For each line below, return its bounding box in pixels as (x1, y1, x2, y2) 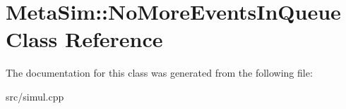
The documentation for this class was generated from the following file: (6, 65, 313, 80)
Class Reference (6, 25, 163, 53)
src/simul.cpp (6, 89, 64, 103)
